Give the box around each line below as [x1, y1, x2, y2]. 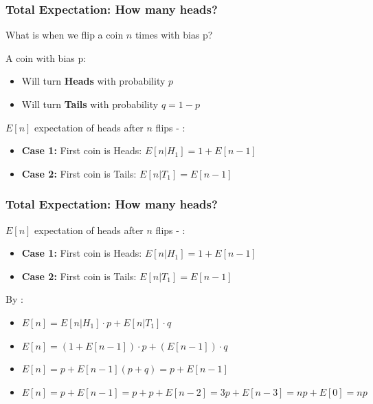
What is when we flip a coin [5, 28, 124, 42]
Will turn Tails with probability [21, 97, 159, 111]
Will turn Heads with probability [21, 74, 166, 88]
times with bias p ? [135, 28, 213, 42]
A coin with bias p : [5, 50, 87, 65]
